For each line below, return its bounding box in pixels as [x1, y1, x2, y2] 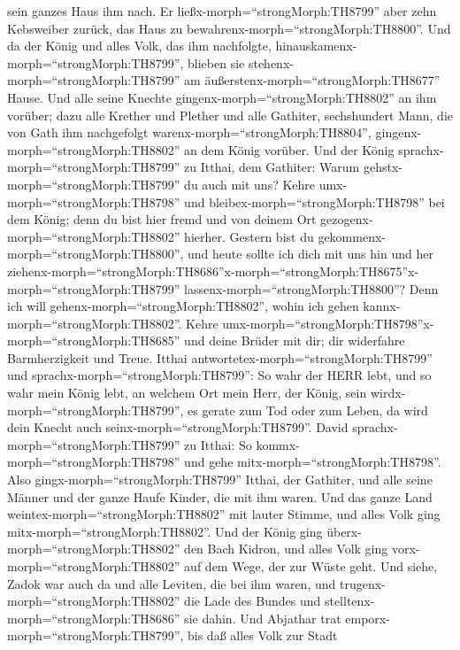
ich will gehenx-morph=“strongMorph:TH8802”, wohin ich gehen [7, 297, 359, 315]
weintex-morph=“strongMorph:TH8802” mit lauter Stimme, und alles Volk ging [7, 505, 441, 523]
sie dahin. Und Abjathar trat [184, 608, 341, 627]
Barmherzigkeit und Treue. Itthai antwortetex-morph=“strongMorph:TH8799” [7, 348, 433, 367]
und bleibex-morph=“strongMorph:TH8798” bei [184, 192, 445, 211]
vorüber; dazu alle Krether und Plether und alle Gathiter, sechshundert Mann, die [7, 105, 454, 124]
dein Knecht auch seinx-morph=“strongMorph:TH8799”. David [7, 418, 349, 437]
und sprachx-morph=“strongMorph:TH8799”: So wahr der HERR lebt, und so [7, 366, 432, 384]
